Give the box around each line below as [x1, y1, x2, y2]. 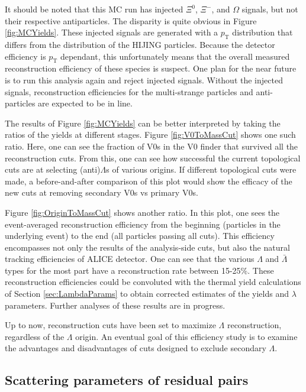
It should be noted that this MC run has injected [5, 3, 183, 15]
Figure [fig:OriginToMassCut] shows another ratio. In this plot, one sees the [5, 206, 280, 218]
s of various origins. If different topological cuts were [106, 163, 297, 176]
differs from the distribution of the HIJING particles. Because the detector [5, 38, 275, 50]
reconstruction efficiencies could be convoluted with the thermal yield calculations [5, 276, 301, 288]
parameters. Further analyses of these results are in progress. [5, 299, 226, 311]
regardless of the [5, 330, 65, 342]
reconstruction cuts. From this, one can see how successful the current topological [5, 151, 301, 164]
